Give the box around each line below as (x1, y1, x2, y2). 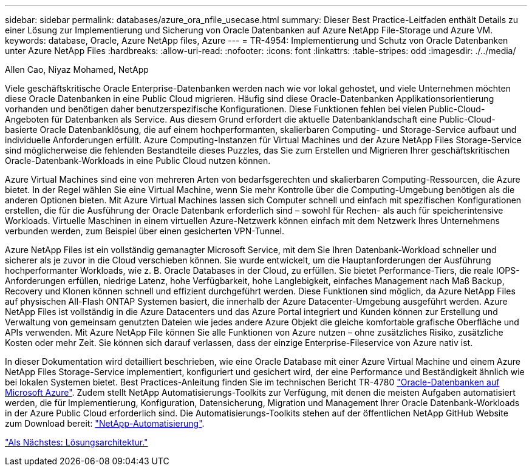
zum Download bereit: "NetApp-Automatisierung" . (5, 418, 205, 429)
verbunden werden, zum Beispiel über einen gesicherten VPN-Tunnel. (5, 226, 285, 236)
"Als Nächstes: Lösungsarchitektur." (5, 437, 148, 447)
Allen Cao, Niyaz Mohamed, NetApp (5, 64, 149, 75)
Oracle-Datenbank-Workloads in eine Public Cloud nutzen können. (5, 155, 271, 166)
